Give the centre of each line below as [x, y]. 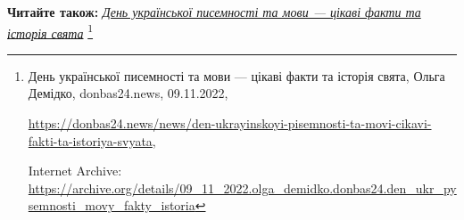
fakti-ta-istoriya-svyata [90, 140]
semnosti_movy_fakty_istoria [112, 205]
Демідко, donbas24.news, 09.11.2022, [128, 93]
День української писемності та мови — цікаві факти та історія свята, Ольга [236, 75]
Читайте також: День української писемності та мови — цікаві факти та [214, 12]
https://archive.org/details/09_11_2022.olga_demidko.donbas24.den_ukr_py [242, 187]
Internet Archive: [75, 171]
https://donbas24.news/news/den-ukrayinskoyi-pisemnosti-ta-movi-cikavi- [230, 123]
